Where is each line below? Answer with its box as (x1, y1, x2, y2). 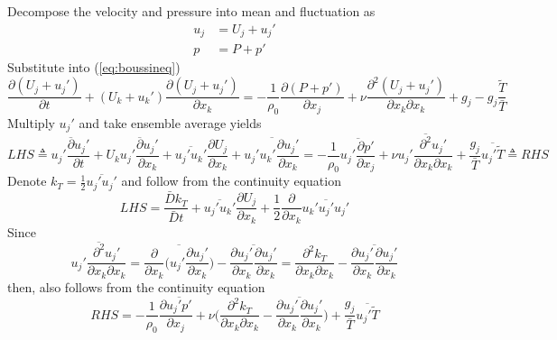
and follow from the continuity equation (121, 171, 341, 190)
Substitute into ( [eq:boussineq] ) (7, 58, 181, 77)
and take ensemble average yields (79, 114, 262, 133)
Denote (7, 171, 47, 190)
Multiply (7, 114, 55, 133)
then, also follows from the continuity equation (7, 277, 265, 296)
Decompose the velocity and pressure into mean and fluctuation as (7, 2, 376, 20)
